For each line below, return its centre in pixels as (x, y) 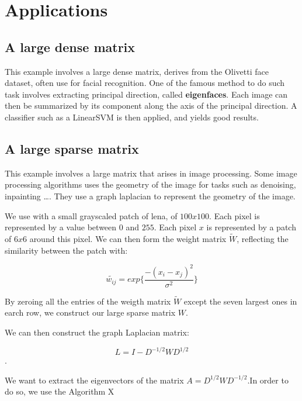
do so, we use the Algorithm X (60, 391)
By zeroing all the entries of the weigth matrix (88, 301)
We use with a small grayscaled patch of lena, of (91, 215)
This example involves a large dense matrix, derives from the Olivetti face (137, 71)
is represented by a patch (251, 227)
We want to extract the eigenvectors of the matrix (94, 380)
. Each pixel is (235, 215)
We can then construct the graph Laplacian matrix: (97, 332)
